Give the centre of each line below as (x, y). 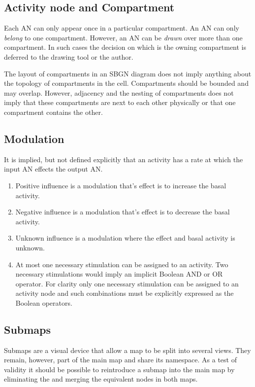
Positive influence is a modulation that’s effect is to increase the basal (121, 185)
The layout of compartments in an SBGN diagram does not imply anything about (128, 73)
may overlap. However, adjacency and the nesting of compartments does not (119, 92)
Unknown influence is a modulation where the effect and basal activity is (125, 238)
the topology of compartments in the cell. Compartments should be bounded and (126, 83)
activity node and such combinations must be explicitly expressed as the (125, 293)
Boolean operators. (44, 302)
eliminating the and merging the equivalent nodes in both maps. (101, 379)
